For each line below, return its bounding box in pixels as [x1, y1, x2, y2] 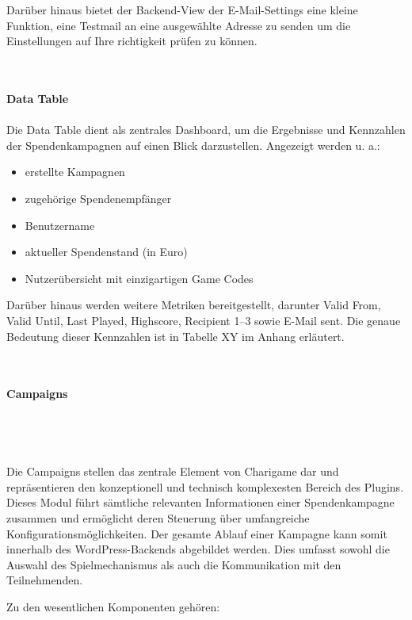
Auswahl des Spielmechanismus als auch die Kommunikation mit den [6, 556, 341, 572]
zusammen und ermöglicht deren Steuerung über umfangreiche [6, 510, 310, 526]
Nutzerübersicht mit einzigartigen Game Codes [25, 270, 254, 286]
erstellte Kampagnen [25, 163, 125, 180]
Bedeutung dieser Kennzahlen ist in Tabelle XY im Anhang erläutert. [6, 327, 345, 344]
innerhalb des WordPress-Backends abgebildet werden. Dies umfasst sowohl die [6, 541, 390, 557]
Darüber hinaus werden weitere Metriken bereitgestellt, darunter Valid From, [6, 297, 381, 313]
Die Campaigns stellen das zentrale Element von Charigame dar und [6, 463, 339, 480]
